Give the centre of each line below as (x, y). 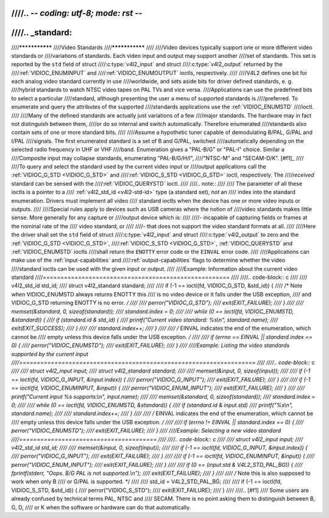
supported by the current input (50, 354)
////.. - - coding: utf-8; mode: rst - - (77, 13)
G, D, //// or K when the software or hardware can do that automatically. (101, 507)
